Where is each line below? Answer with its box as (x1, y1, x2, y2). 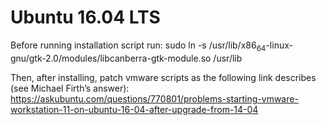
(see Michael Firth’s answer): (10, 82, 130, 94)
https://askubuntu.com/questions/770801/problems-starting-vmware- (10, 92, 299, 105)
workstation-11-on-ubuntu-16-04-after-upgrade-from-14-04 (10, 103, 259, 115)
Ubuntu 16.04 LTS (10, 6, 161, 29)
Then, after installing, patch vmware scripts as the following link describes (10, 71, 317, 83)
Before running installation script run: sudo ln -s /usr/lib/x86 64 (10, 39, 267, 53)
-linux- (265, 39, 293, 51)
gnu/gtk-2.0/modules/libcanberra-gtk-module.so (10, 52, 212, 64)
